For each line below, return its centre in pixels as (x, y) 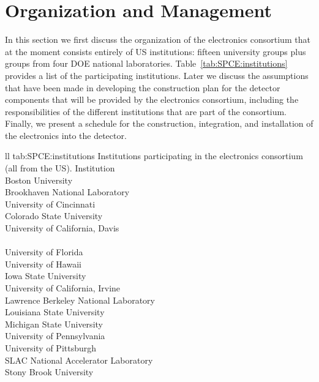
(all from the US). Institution (60, 168)
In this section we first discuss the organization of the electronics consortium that (158, 39)
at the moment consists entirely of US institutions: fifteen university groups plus (156, 51)
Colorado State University (54, 216)
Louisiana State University (55, 312)
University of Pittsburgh (51, 347)
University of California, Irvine (63, 288)
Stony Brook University (49, 372)
